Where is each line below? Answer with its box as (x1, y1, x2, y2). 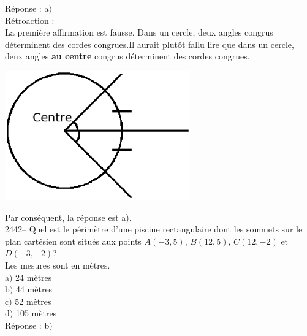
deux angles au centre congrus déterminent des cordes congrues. (5, 50, 250, 63)
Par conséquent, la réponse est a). (5, 210, 132, 223)
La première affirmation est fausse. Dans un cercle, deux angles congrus (5, 26, 273, 39)
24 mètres (15, 270, 52, 283)
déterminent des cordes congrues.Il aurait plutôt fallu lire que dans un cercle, (5, 37, 294, 50)
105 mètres (15, 307, 57, 319)
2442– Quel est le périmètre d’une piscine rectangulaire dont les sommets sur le (5, 223, 303, 235)
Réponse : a (5, 2, 49, 14)
